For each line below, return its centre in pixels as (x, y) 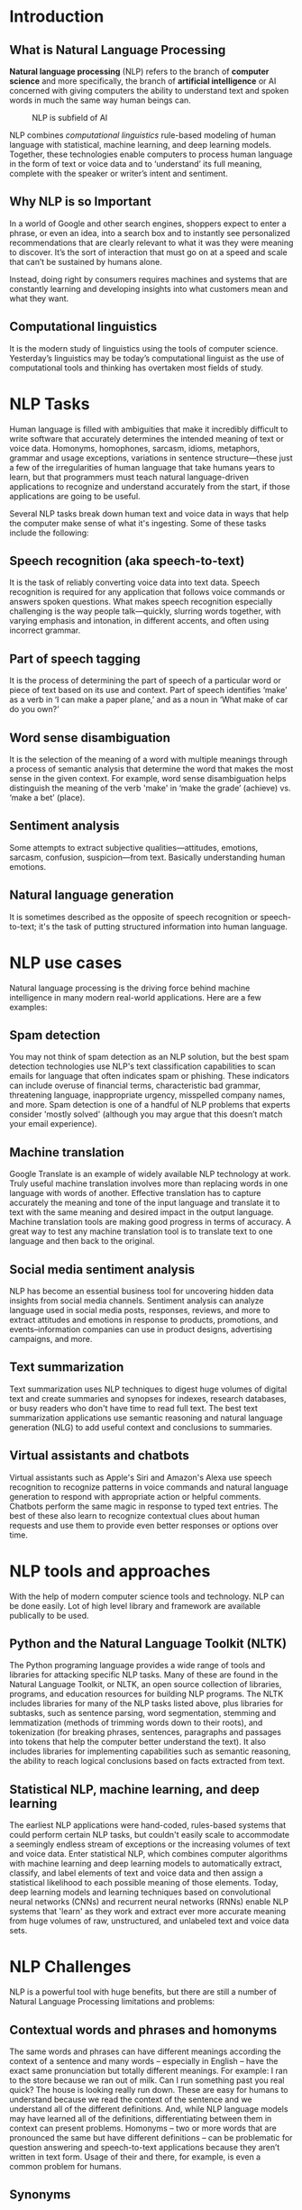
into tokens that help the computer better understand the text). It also (137, 1742)
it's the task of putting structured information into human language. (164, 927)
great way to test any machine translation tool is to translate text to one (141, 1231)
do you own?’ (34, 709)
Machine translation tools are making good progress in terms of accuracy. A (150, 1222)
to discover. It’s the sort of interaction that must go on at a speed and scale (148, 252)
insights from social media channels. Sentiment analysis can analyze (137, 1301)
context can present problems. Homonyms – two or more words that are (143, 2128)
